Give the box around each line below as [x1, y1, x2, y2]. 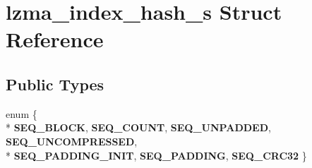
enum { [6, 106, 37, 121]
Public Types [6, 73, 104, 95]
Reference [6, 25, 104, 54]
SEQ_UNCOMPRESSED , [6, 133, 138, 148]
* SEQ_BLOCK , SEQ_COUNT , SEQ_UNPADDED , [6, 120, 271, 135]
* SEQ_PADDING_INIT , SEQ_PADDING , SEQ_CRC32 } [6, 148, 307, 162]
